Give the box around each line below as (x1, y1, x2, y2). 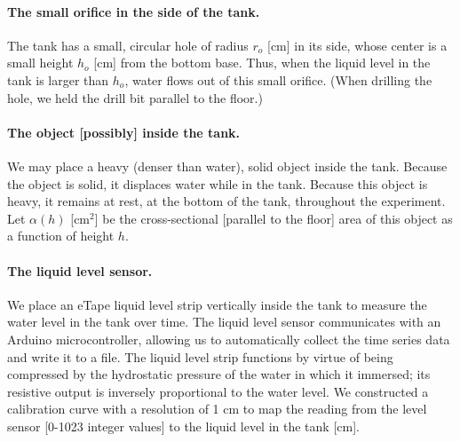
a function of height (7, 226, 115, 245)
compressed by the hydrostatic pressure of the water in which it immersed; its (7, 365, 431, 383)
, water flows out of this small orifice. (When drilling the (124, 70, 432, 89)
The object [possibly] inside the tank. (7, 122, 241, 141)
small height (7, 53, 74, 72)
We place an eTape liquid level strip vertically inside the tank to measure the (7, 295, 427, 313)
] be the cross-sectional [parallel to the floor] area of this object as (94, 209, 453, 227)
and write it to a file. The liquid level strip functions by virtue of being (7, 347, 393, 366)
